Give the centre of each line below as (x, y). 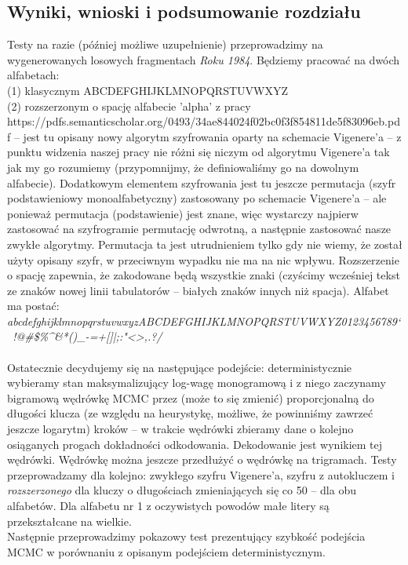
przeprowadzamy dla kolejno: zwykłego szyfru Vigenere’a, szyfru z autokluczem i (201, 474)
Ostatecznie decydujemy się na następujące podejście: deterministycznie (180, 367)
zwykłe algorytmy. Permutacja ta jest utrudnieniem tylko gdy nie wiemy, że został (205, 244)
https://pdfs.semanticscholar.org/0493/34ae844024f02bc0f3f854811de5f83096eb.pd (204, 121)
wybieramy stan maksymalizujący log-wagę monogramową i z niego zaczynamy (197, 383)
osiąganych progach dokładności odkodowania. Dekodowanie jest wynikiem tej (195, 444)
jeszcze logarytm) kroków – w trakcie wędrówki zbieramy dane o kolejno (180, 429)
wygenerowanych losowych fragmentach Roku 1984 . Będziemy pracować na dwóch (204, 59)
